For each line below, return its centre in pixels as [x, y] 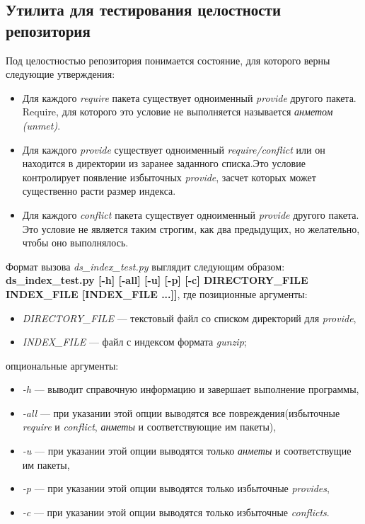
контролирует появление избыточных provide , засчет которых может [169, 177]
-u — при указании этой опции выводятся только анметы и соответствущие [187, 451]
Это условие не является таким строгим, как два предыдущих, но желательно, [191, 228]
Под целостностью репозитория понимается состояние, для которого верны [168, 60]
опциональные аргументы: [62, 365]
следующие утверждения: [60, 74]
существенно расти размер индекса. [99, 191]
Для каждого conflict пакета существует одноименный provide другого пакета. [191, 214]
